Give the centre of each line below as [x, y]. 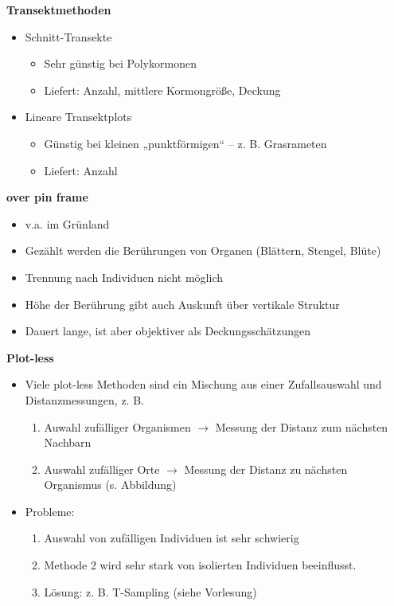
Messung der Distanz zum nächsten [302, 426]
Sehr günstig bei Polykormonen [120, 63]
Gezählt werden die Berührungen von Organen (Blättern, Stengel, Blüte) [203, 250]
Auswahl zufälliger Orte [102, 469]
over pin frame [47, 197]
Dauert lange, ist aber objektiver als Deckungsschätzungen [168, 331]
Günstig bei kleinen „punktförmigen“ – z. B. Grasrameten [185, 143]
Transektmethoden [59, 10]
